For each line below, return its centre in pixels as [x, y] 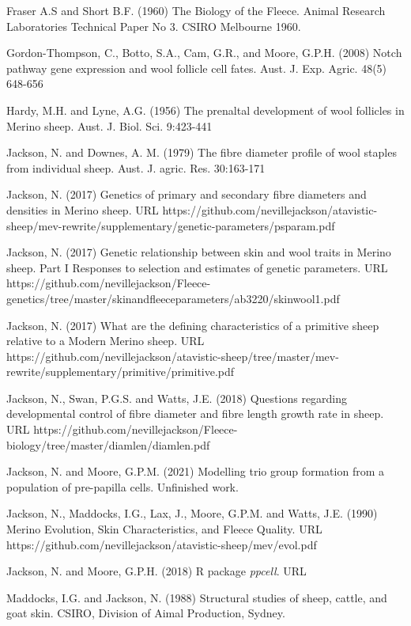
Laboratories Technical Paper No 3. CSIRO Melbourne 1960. [154, 26]
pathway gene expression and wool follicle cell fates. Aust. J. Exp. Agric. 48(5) [197, 68]
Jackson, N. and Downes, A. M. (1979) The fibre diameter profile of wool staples [202, 152]
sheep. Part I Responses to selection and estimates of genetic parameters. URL [197, 267]
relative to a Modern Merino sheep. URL [106, 341]
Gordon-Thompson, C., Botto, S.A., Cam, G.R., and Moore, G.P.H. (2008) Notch [204, 53]
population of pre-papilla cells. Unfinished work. [123, 486]
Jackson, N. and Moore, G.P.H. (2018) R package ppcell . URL [156, 571]
